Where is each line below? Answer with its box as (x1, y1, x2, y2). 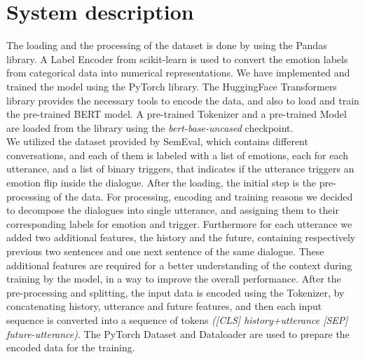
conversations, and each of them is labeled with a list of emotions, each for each (6, 147, 349, 162)
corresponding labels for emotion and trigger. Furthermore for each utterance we (6, 216, 352, 231)
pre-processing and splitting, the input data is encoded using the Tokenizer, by (6, 285, 345, 299)
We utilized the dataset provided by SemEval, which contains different (6, 134, 308, 149)
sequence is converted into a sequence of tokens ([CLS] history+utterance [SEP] (6, 313, 348, 327)
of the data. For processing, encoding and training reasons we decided (53, 189, 353, 203)
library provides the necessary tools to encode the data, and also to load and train (6, 93, 359, 107)
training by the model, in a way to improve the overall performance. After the (6, 271, 341, 286)
